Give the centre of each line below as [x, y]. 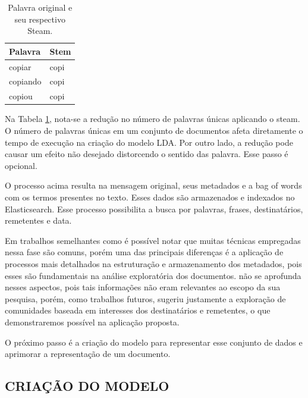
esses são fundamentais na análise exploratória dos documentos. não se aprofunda [153, 275]
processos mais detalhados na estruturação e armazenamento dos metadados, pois [153, 263]
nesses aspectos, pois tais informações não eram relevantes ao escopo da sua [143, 287]
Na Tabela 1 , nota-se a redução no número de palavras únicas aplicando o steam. [153, 119]
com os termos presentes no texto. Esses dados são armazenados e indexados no [150, 197]
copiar [20, 66]
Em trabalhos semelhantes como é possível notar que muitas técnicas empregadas [153, 240]
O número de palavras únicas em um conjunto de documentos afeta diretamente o [154, 130]
